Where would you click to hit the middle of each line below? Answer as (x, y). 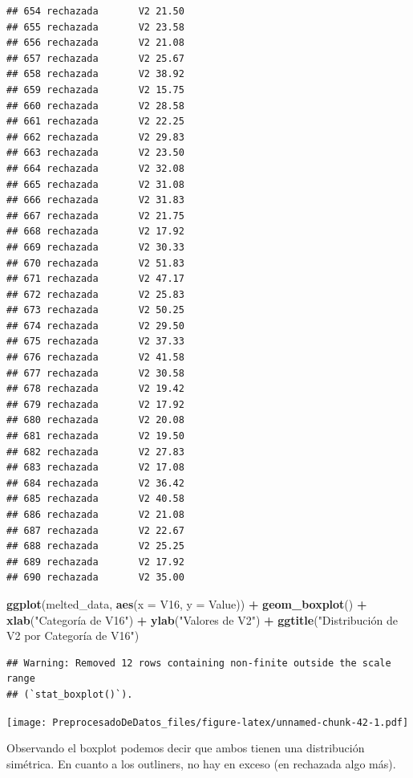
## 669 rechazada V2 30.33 (95, 247)
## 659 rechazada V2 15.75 (95, 90)
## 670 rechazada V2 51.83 (95, 263)
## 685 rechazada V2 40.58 (95, 499)
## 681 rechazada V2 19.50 (95, 436)
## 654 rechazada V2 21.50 (95, 11)
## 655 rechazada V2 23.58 (95, 27)
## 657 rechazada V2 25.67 (95, 58)
